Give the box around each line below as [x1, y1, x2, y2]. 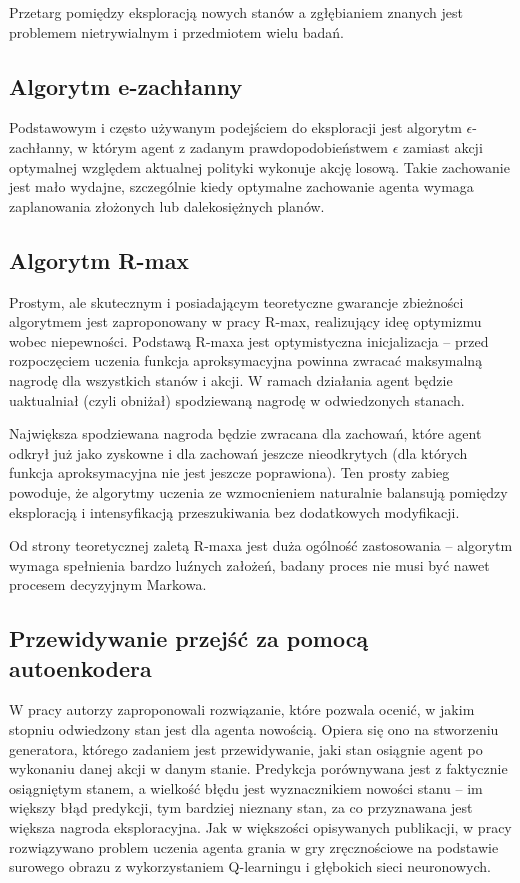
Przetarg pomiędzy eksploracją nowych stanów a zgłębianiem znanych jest [9, 2, 463, 22]
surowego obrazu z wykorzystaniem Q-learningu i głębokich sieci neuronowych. [9, 856, 491, 877]
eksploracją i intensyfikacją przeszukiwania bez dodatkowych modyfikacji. [9, 501, 460, 522]
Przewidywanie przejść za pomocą [9, 623, 369, 654]
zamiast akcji [402, 136, 483, 157]
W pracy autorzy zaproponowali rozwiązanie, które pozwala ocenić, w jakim [9, 699, 475, 720]
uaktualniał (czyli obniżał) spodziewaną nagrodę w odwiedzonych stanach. [9, 389, 465, 410]
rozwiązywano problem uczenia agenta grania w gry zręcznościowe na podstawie [9, 836, 499, 857]
